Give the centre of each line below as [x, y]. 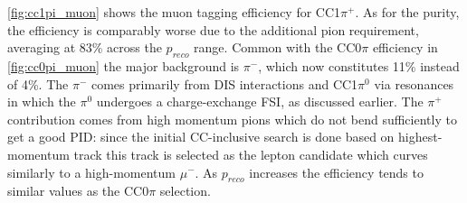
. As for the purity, [407, 12]
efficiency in [405, 47]
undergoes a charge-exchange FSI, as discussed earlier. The [260, 101]
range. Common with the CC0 [278, 47]
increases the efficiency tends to [336, 172]
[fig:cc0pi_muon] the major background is [124, 65]
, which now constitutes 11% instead [359, 65]
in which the [42, 101]
